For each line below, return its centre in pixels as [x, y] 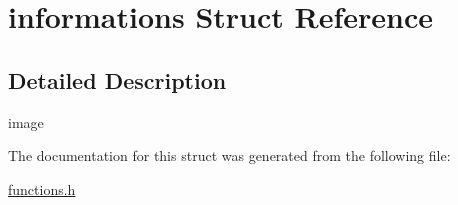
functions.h [42, 188]
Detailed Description [117, 79]
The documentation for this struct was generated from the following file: [229, 155]
